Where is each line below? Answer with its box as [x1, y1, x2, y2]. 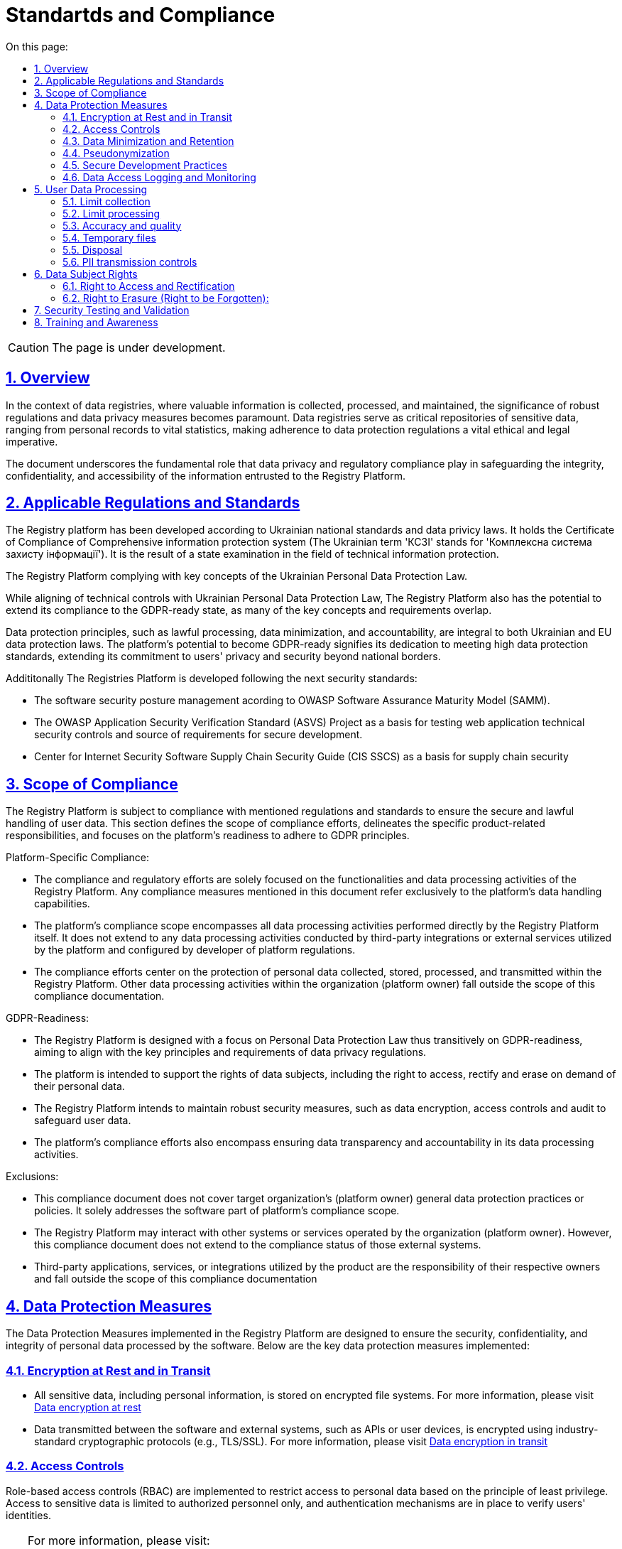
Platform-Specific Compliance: [6, 851, 149, 864]
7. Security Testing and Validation [34, 303, 190, 316]
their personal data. [34, 1080, 125, 1093]
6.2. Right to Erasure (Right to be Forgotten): [62, 291, 269, 304]
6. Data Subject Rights [34, 267, 138, 280]
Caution [8, 340, 50, 355]
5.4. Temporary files [62, 231, 156, 244]
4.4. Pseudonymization [62, 146, 170, 159]
